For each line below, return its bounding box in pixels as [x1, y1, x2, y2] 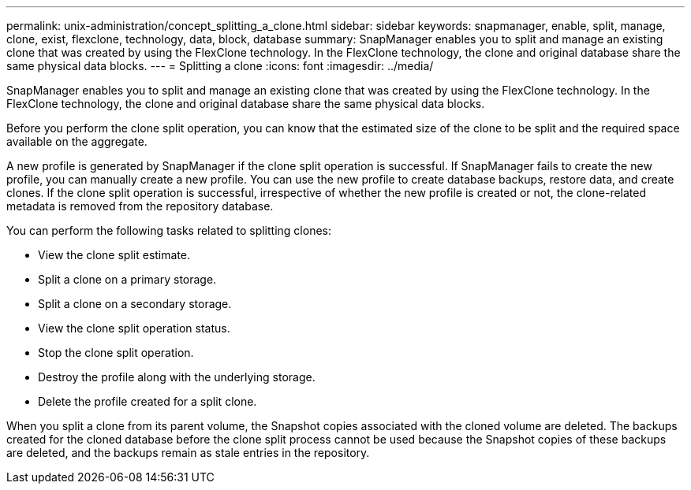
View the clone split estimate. [38, 248, 191, 262]
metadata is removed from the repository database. [6, 199, 274, 213]
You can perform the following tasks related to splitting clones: [6, 224, 331, 237]
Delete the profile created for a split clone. [38, 395, 257, 408]
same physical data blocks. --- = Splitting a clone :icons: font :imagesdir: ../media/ [6, 59, 434, 72]
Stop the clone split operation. [38, 346, 194, 359]
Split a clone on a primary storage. [38, 273, 217, 286]
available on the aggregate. [6, 135, 148, 148]
